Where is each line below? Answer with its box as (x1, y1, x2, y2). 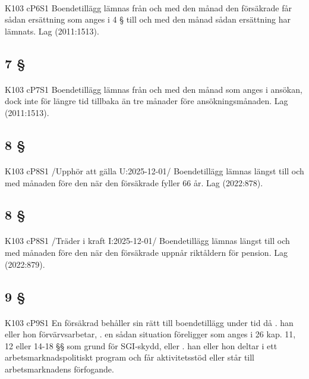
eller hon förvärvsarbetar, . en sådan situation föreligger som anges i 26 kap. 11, (5, 328, 296, 340)
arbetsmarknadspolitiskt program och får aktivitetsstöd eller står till (5, 351, 254, 364)
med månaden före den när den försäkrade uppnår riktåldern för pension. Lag (5, 246, 288, 259)
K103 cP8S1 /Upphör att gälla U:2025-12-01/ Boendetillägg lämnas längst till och (5, 164, 304, 177)
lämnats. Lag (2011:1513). (5, 24, 99, 37)
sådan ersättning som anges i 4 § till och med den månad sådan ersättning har (5, 13, 291, 26)
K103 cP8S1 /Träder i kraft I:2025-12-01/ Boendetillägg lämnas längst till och (5, 234, 290, 247)
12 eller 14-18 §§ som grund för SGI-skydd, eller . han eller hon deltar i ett (5, 339, 278, 352)
